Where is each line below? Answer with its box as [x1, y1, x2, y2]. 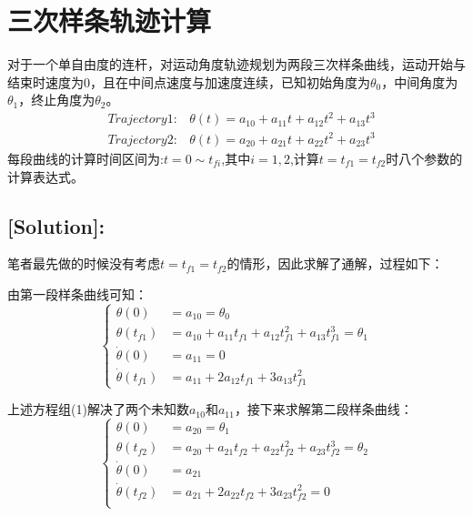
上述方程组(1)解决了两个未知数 [7, 400, 189, 419]
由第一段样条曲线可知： [7, 284, 147, 303]
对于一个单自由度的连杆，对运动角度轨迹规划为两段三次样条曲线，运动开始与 [7, 55, 466, 74]
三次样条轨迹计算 [7, 2, 212, 39]
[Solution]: [7, 211, 106, 239]
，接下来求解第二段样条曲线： [234, 400, 413, 419]
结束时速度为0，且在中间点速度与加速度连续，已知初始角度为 [7, 72, 370, 91]
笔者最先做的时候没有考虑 [7, 254, 160, 273]
